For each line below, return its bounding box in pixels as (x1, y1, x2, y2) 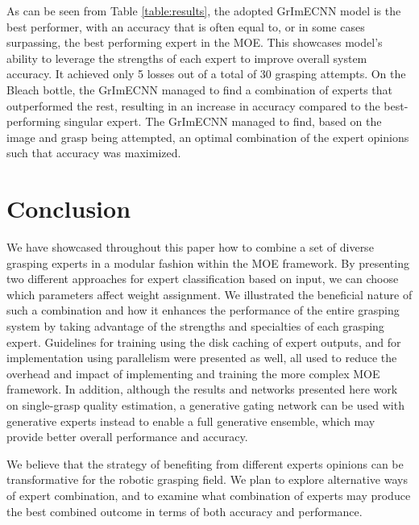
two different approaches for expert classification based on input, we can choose (6, 270, 399, 287)
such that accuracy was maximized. (6, 144, 181, 161)
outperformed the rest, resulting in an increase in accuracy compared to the (6, 97, 380, 114)
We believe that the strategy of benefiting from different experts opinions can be (6, 455, 404, 472)
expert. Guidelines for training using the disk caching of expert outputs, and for (6, 333, 401, 350)
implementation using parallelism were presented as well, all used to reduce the (6, 349, 397, 366)
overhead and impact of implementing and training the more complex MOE (6, 365, 380, 381)
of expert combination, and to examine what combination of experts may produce (6, 486, 411, 503)
